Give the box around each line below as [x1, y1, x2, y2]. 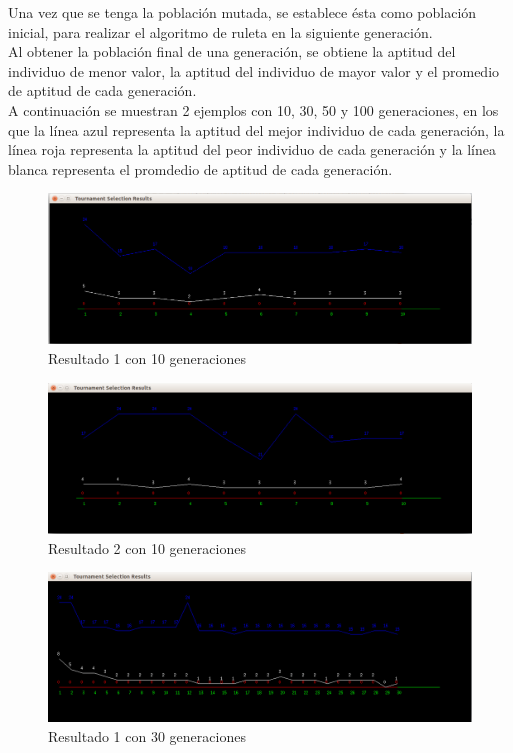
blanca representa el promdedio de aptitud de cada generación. [8, 158, 393, 179]
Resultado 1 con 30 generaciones [48, 725, 246, 746]
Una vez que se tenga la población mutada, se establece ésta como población [8, 2, 477, 22]
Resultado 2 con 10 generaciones [48, 537, 246, 558]
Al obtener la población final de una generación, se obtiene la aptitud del [8, 41, 456, 62]
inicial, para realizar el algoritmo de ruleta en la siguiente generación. [8, 21, 433, 42]
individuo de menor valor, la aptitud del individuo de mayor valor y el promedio [8, 60, 500, 81]
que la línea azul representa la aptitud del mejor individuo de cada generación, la [8, 119, 505, 140]
